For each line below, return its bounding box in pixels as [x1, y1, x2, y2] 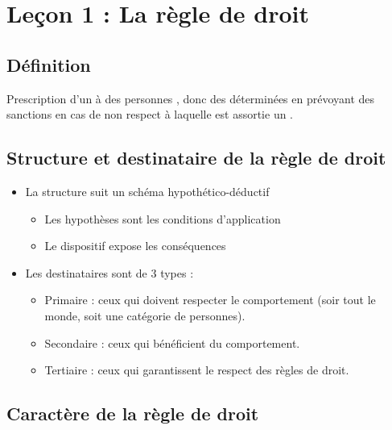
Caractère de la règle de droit [6, 401, 259, 426]
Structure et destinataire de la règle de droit [6, 145, 386, 170]
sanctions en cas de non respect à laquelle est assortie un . [6, 106, 294, 123]
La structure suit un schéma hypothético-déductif [25, 182, 270, 199]
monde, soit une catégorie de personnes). [44, 307, 246, 324]
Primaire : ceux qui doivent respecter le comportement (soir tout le [44, 291, 376, 308]
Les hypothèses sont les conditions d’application [44, 210, 281, 227]
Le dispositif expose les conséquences [44, 237, 226, 254]
